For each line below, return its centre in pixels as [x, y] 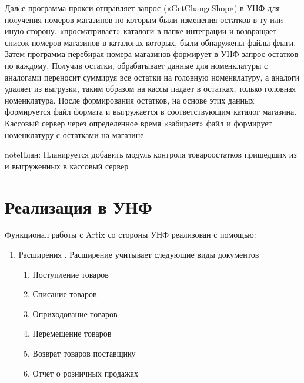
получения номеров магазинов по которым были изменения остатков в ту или [144, 19]
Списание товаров [65, 294]
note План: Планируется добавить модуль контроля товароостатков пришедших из [151, 154]
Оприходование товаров [75, 313]
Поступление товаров [71, 274]
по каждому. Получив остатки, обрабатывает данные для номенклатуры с [136, 65]
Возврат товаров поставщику [84, 353]
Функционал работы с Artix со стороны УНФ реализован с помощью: [131, 234]
